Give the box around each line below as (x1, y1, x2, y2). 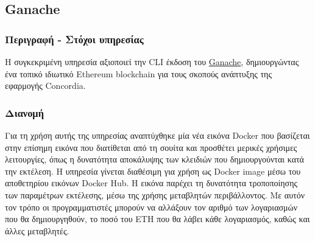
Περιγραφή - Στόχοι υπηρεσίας (5, 31, 144, 46)
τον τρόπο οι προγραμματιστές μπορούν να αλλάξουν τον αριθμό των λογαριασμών (5, 200, 298, 213)
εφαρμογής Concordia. (5, 79, 86, 92)
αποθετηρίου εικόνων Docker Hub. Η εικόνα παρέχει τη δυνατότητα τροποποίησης (5, 176, 298, 189)
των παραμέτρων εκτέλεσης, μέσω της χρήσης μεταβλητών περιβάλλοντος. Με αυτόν (5, 188, 305, 201)
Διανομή (5, 105, 44, 120)
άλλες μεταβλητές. (5, 224, 69, 237)
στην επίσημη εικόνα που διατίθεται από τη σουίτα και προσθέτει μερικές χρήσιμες (5, 141, 297, 153)
